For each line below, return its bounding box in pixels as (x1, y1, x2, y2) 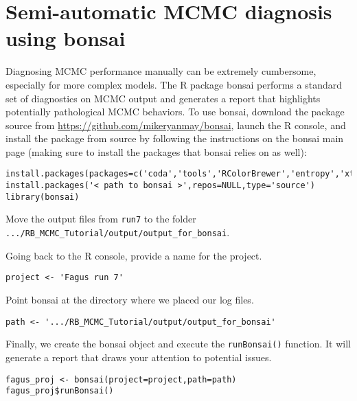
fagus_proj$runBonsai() (5, 386, 114, 396)
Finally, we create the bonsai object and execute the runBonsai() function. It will (5, 336, 351, 351)
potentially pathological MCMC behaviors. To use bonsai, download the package (5, 104, 345, 119)
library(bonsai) (5, 192, 80, 202)
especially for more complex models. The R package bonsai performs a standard (5, 77, 342, 91)
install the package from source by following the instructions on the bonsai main (5, 131, 344, 146)
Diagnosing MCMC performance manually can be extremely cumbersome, (5, 64, 316, 78)
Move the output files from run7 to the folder (5, 211, 196, 226)
